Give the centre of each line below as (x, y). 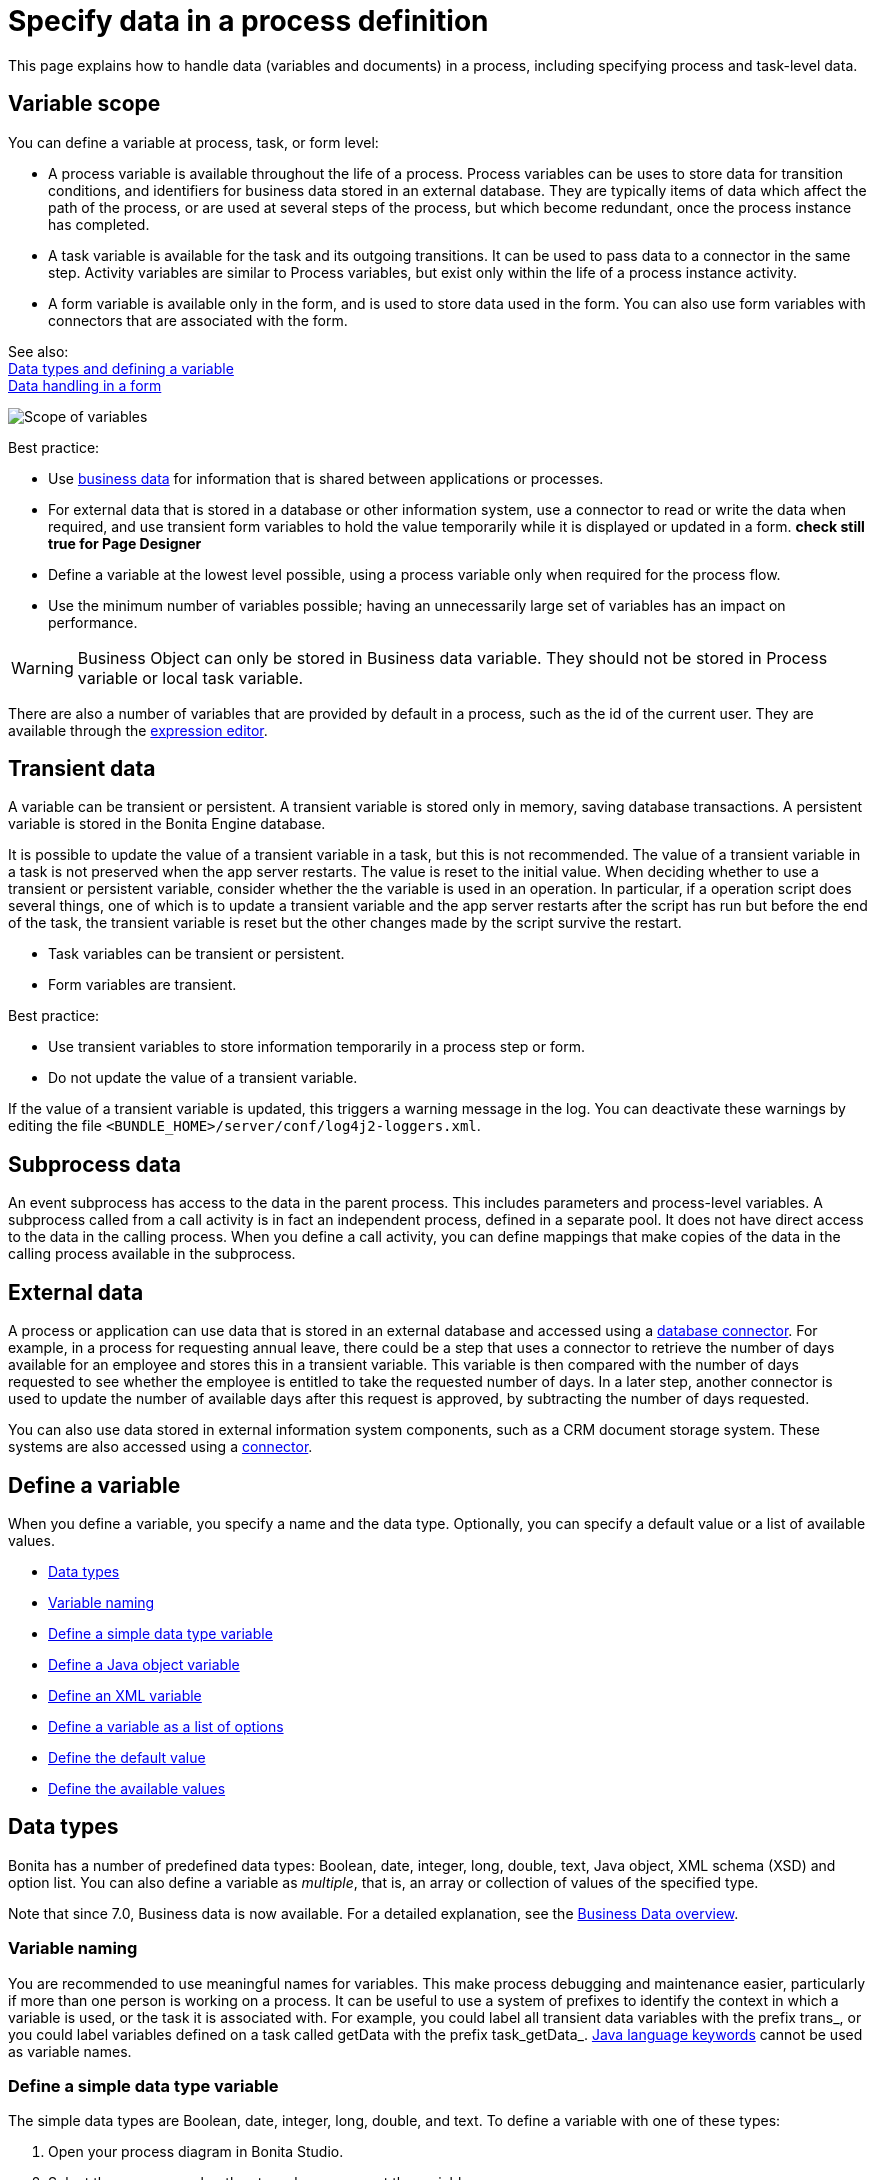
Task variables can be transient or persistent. (196, 954)
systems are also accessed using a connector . (160, 1447)
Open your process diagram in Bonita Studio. (196, 2152)
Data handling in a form (85, 385)
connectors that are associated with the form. (198, 320)
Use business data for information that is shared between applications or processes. (326, 478)
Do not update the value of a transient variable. (203, 1078)
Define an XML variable (125, 1695)
